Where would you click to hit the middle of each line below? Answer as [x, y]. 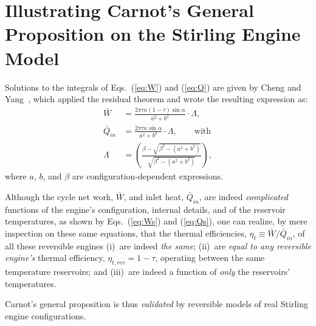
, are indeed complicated [243, 197]
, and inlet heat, [154, 197]
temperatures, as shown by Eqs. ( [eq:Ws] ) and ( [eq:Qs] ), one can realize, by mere [156, 221]
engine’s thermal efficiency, [55, 258]
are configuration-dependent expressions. [147, 176]
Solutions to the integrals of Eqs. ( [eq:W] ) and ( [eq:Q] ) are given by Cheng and [153, 87]
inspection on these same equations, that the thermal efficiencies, [126, 233]
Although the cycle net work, [59, 197]
